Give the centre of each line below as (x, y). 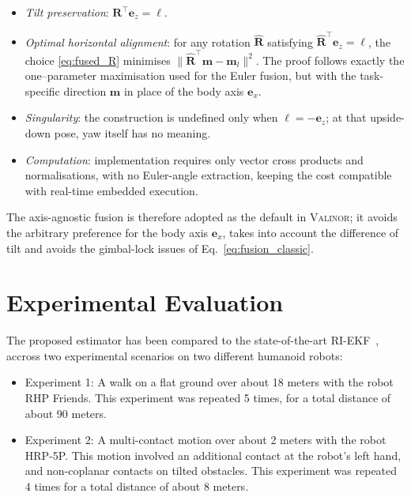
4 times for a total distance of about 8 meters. (137, 486)
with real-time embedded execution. (111, 190)
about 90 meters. (66, 413)
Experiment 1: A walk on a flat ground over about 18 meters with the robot (209, 382)
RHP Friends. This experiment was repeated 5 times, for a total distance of (208, 398)
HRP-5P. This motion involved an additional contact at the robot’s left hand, (213, 455)
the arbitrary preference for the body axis (107, 232)
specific (42, 90)
